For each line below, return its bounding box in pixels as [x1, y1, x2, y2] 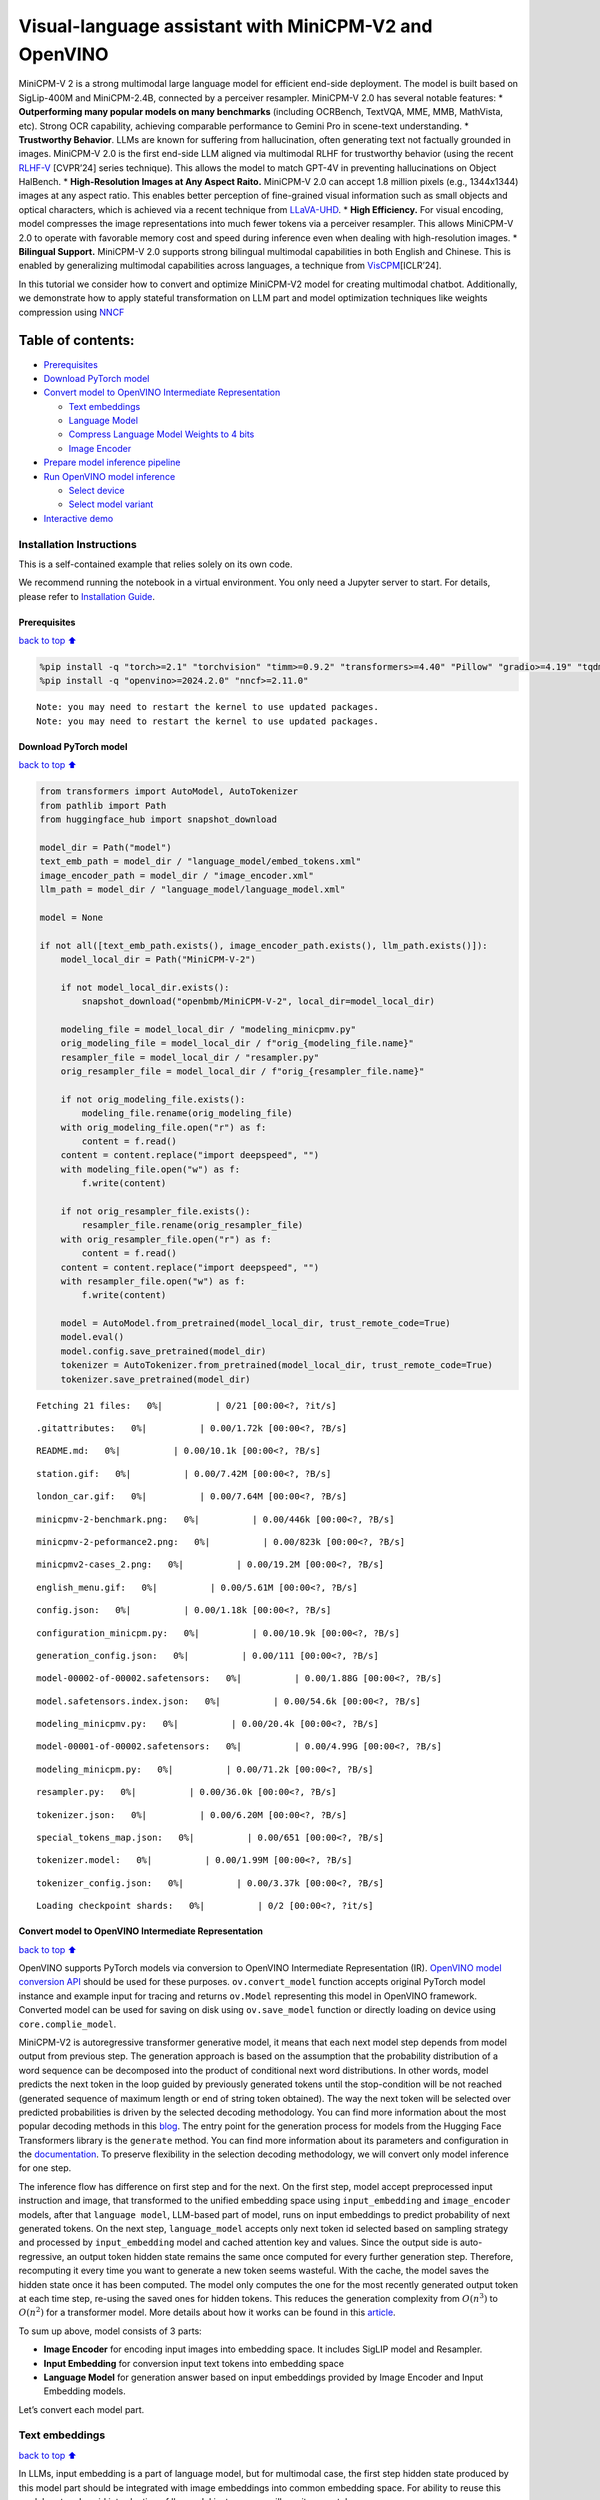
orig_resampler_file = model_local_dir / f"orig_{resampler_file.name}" [60, 1066, 425, 1077]
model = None [39, 911, 104, 923]
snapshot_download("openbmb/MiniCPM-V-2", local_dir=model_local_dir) [81, 996, 435, 1007]
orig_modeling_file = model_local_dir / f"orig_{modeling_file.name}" [60, 1038, 415, 1049]
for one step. [18, 2162, 72, 2174]
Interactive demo [43, 512, 114, 524]
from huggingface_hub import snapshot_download [39, 814, 277, 825]
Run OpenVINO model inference [43, 470, 176, 482]
